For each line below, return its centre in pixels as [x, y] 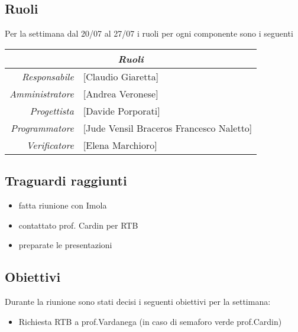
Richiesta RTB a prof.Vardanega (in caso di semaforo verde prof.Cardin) [150, 321]
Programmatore [42, 128]
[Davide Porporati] [122, 110]
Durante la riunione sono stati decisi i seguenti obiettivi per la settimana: [138, 301]
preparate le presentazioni [65, 245]
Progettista [52, 110]
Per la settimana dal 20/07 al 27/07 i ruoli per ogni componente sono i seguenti [149, 33]
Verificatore [50, 145]
